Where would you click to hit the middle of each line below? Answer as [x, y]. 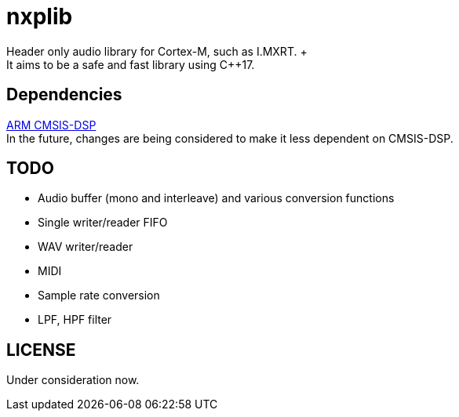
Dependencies [64, 95]
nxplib [40, 16]
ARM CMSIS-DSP [51, 125]
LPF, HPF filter [75, 320]
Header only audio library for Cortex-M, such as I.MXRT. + [157, 51]
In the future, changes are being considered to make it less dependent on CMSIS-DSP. [230, 138]
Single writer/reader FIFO [103, 223]
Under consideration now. [73, 380]
